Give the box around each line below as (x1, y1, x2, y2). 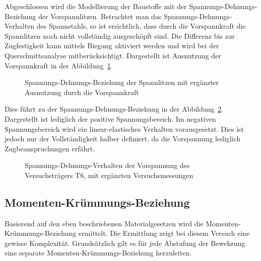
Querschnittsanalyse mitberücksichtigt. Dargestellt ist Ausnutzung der (5, 50, 221, 60)
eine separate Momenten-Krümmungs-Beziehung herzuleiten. (5, 247, 192, 258)
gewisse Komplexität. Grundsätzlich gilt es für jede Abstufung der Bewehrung (5, 237, 245, 248)
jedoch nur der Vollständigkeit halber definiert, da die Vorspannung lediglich (5, 133, 241, 144)
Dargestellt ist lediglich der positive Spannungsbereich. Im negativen (5, 113, 216, 124)
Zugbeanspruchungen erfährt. (5, 143, 95, 153)
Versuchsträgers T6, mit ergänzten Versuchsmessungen (25, 169, 193, 180)
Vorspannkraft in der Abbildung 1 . (5, 60, 113, 70)
